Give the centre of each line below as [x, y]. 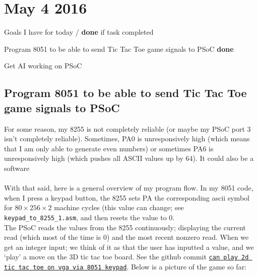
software [17, 168]
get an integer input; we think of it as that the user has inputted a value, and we [129, 247]
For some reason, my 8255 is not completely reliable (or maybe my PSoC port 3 [127, 128]
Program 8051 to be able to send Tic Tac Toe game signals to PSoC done [119, 49]
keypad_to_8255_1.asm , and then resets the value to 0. [89, 217]
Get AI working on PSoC [43, 66]
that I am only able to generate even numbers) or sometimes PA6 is [109, 148]
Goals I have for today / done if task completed [79, 32]
